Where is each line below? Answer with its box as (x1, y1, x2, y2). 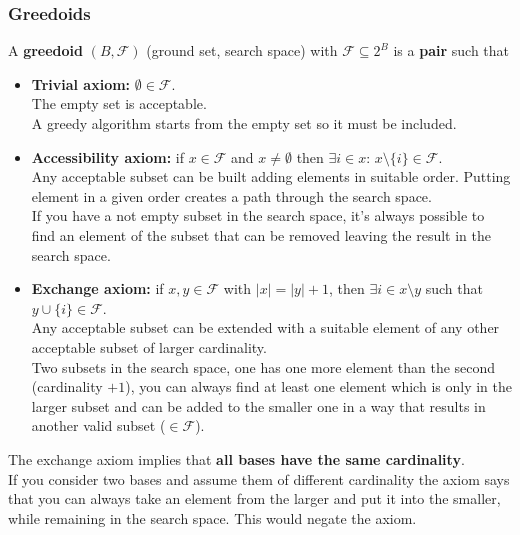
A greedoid (8, 40, 84, 61)
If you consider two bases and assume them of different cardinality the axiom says (8, 468, 510, 489)
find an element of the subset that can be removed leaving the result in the (31, 224, 491, 245)
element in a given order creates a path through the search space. (31, 185, 432, 206)
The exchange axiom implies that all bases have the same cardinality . (8, 448, 465, 469)
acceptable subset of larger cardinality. (31, 336, 267, 357)
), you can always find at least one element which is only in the (125, 376, 512, 397)
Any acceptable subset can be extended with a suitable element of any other (31, 317, 500, 338)
